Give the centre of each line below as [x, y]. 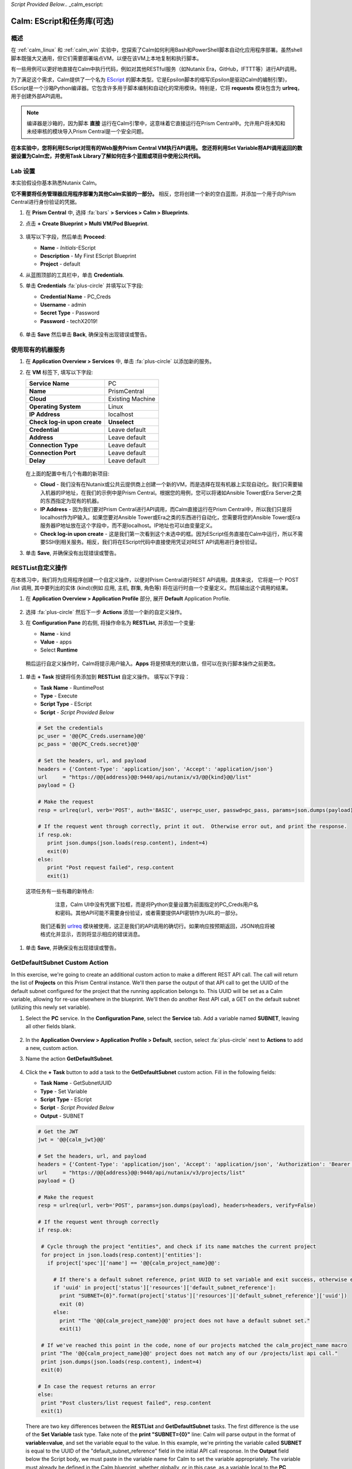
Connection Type [54, 445]
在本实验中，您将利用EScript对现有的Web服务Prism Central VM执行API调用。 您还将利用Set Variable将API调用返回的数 [157, 147]
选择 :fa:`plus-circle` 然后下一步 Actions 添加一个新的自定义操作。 [105, 612]
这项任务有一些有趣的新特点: [60, 891]
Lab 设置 [23, 171]
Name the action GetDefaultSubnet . [70, 1059]
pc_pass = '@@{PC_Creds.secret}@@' [89, 744]
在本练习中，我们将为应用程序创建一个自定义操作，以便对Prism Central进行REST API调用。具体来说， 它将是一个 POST [155, 579]
